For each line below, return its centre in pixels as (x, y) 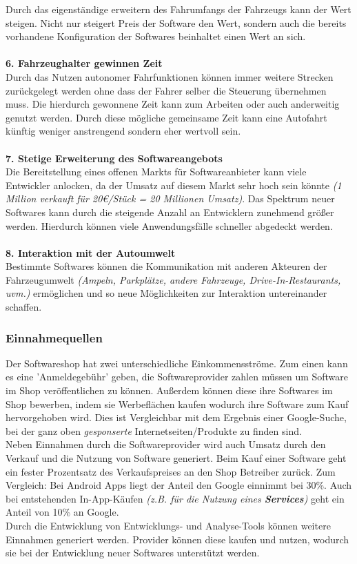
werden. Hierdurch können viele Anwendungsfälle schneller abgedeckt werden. (169, 225)
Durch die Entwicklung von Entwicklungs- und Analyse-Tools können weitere (168, 525)
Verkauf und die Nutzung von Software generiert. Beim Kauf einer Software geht (176, 458)
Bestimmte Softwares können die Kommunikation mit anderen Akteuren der (166, 266)
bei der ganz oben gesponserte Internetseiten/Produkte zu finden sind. (154, 430)
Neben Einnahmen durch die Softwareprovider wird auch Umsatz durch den (166, 444)
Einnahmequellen (54, 337)
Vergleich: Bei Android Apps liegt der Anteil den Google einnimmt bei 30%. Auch (179, 485)
